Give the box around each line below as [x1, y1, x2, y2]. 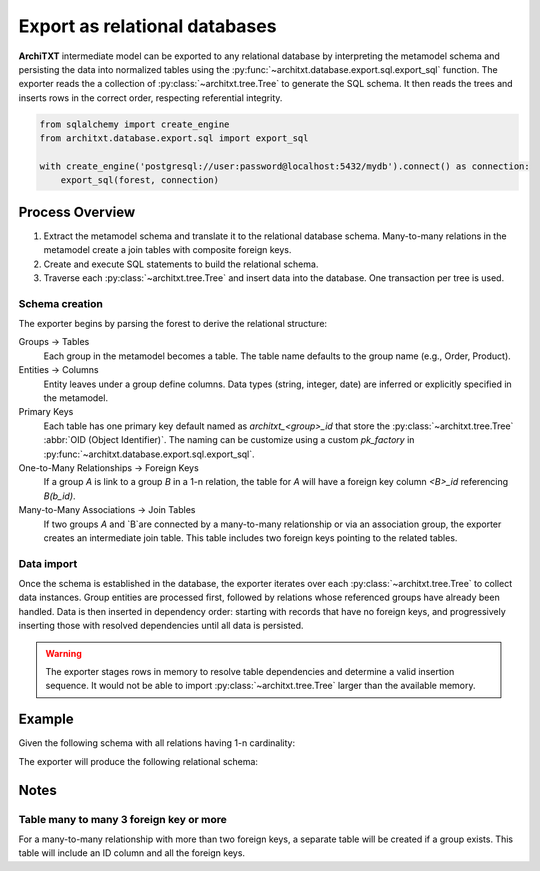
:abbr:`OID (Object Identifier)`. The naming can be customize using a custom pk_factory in [43, 434, 415, 446]
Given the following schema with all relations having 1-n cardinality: [18, 737, 296, 749]
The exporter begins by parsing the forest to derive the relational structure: [18, 318, 328, 330]
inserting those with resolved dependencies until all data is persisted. [18, 620, 304, 632]
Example [18, 711, 74, 728]
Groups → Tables [18, 336, 90, 348]
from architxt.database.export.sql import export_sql [39, 133, 309, 144]
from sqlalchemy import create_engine [39, 118, 230, 130]
